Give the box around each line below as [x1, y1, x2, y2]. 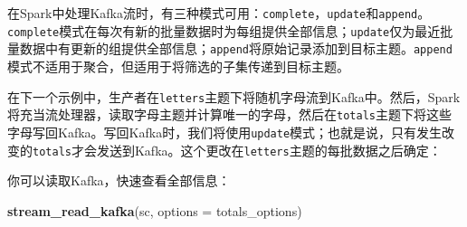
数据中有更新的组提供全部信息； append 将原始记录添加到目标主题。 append [19, 39, 453, 58]
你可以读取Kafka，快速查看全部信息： [7, 171, 231, 190]
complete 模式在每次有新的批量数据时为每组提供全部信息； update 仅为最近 [7, 21, 441, 40]
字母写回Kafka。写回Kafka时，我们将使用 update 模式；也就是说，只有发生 [7, 122, 443, 141]
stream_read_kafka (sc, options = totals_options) [7, 201, 302, 220]
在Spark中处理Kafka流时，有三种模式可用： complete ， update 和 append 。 [7, 4, 431, 22]
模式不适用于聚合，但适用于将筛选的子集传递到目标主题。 [7, 56, 349, 75]
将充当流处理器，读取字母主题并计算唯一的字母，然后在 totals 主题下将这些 [7, 105, 452, 124]
